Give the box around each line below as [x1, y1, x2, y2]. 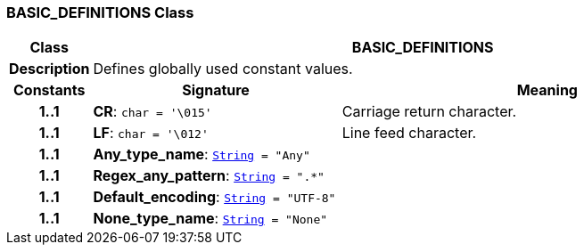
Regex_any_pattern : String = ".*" [93, 167, 325, 185]
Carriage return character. [341, 102, 517, 121]
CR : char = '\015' [93, 102, 212, 121]
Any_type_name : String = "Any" [93, 145, 310, 164]
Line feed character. [341, 124, 477, 142]
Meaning [516, 81, 578, 100]
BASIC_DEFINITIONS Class [6, 4, 194, 21]
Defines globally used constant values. [93, 60, 353, 78]
